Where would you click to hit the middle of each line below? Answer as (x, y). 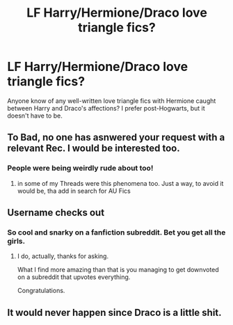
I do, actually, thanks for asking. (63, 256)
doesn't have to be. (35, 116)
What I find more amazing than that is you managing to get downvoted (118, 270)
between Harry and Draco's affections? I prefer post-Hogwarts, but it (106, 108)
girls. (16, 241)
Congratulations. (41, 291)
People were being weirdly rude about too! (80, 168)
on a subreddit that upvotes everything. (74, 277)
